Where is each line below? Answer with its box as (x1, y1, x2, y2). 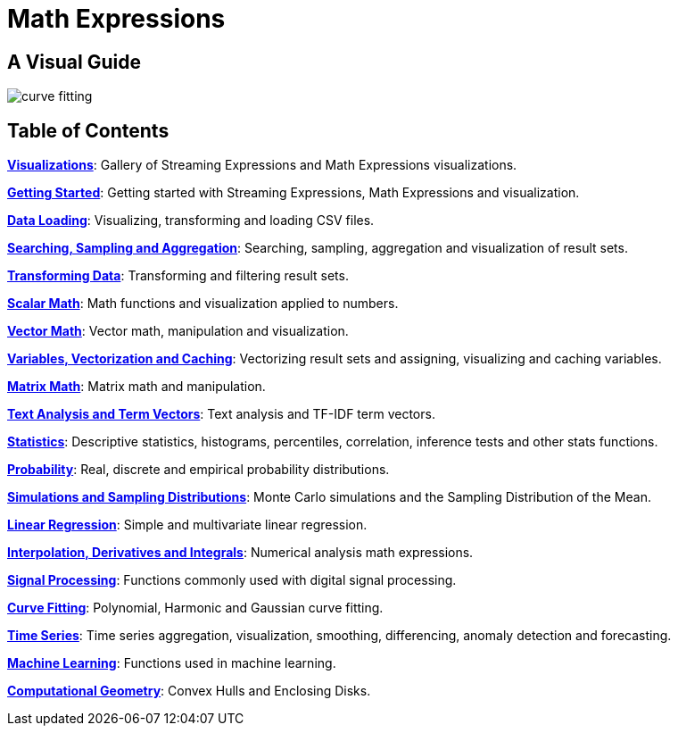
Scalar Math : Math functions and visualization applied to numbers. (7, 296, 399, 312)
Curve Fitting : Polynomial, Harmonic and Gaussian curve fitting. (7, 600, 384, 616)
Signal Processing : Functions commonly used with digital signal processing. (7, 572, 457, 588)
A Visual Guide (7, 50, 141, 73)
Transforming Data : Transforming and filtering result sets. (7, 268, 349, 284)
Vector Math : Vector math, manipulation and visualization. (7, 323, 349, 339)
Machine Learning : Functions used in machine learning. (7, 655, 336, 671)
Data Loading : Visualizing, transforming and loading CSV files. (7, 212, 375, 229)
